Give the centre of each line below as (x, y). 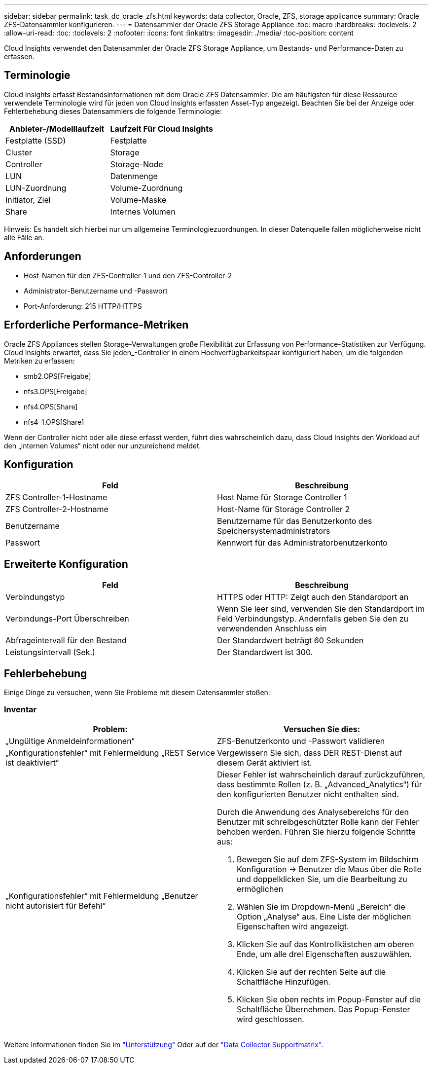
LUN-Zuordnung (36, 188)
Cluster (19, 152)
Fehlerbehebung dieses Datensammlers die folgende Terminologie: (113, 111)
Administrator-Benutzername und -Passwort (96, 291)
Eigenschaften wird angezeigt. (293, 926)
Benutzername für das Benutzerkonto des (295, 521)
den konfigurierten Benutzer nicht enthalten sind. (308, 794)
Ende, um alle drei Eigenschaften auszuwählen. (324, 954)
